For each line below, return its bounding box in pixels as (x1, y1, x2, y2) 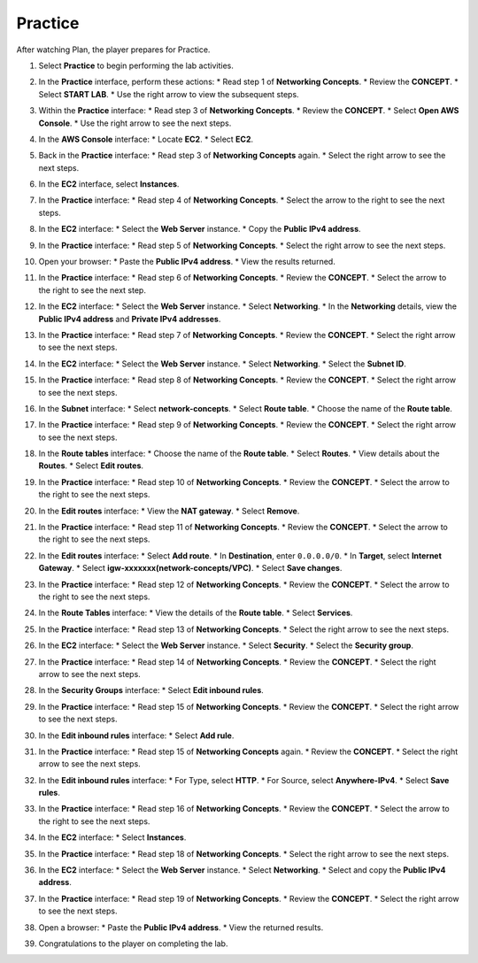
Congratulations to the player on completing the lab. (38, 938, 228, 949)
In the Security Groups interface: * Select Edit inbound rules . (38, 685, 265, 696)
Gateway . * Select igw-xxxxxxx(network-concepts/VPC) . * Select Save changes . (38, 563, 343, 574)
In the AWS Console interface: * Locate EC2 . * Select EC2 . (38, 134, 254, 144)
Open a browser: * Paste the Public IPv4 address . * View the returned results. (38, 921, 324, 933)
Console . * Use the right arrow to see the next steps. (38, 118, 232, 128)
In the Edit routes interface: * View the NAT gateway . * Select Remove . (38, 505, 300, 516)
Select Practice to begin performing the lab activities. (38, 60, 234, 71)
